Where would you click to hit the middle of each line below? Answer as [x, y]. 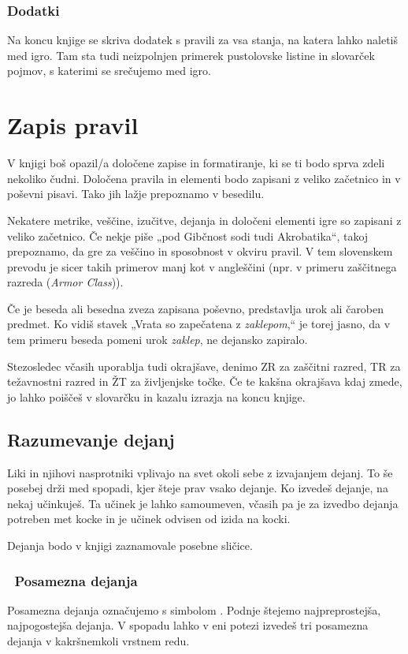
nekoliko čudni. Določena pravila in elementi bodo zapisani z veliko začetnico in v [204, 178]
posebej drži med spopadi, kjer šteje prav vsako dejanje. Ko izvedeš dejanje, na [198, 488]
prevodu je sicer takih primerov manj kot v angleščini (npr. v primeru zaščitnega [202, 266]
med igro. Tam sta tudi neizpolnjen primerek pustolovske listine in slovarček [191, 55]
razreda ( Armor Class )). [65, 282]
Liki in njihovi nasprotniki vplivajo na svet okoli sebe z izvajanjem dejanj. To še [200, 472]
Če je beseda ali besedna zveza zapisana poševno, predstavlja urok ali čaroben [196, 308]
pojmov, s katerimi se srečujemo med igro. [109, 71]
